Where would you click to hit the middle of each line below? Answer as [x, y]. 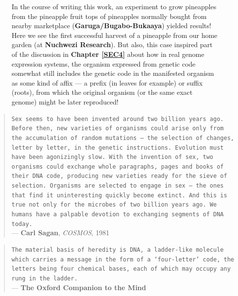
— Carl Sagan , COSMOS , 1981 [60, 233]
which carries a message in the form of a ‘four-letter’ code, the [123, 259]
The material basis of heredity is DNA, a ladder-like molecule [118, 250]
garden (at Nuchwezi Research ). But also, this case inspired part [112, 44]
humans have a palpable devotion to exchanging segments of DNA [118, 215]
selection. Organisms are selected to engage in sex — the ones [118, 186]
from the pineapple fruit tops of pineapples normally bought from [109, 16]
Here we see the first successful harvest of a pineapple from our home [115, 35]
